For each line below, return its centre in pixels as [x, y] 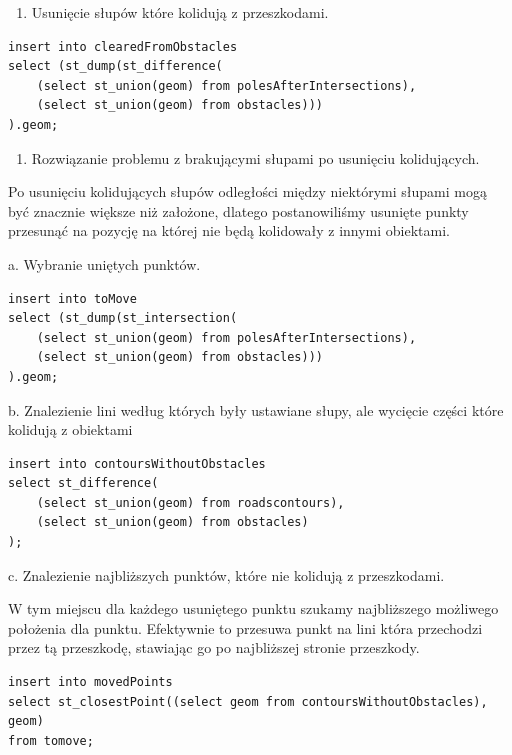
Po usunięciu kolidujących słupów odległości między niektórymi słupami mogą [247, 191]
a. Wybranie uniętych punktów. [104, 263]
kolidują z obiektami [70, 429]
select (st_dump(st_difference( [115, 66]
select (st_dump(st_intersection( [123, 318]
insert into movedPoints [90, 682]
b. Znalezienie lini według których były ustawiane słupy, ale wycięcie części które [256, 409]
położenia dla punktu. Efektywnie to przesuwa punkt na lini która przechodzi [245, 627]
